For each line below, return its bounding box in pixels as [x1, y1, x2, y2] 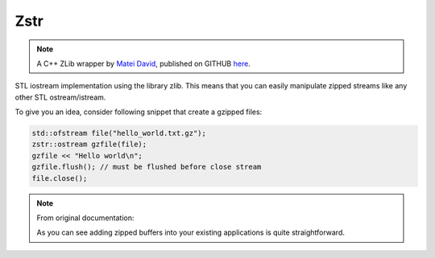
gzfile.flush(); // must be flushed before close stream [31, 162, 262, 172]
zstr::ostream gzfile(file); [31, 140, 147, 149]
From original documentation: [36, 213, 135, 223]
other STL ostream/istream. [14, 92, 106, 102]
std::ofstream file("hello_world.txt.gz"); [31, 129, 207, 138]
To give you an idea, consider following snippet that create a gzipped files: [14, 107, 263, 117]
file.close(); [31, 174, 88, 182]
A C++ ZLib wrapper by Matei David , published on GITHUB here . [36, 59, 251, 68]
